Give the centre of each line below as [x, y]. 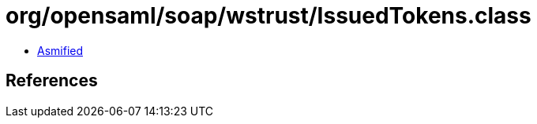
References [52, 81]
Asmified [60, 50]
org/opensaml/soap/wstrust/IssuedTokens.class [268, 16]
